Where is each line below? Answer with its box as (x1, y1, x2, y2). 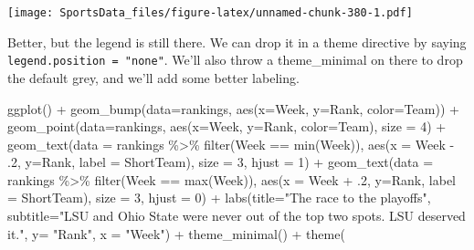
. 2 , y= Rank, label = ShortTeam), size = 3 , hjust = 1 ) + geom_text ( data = (7, 152, 434, 172)
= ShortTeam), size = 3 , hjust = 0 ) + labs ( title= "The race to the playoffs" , (7, 188, 431, 207)
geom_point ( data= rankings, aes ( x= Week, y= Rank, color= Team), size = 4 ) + (7, 117, 447, 136)
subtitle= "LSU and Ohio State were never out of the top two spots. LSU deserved (7, 206, 466, 225)
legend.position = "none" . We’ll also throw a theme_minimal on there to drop (7, 50, 463, 69)
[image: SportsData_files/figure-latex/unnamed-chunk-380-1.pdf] (7, 6, 413, 19)
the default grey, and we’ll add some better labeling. (7, 68, 300, 87)
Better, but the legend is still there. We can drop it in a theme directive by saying (7, 32, 467, 51)
